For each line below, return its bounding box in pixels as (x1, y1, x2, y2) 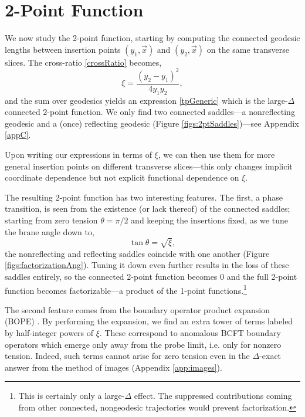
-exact (259, 350, 282, 362)
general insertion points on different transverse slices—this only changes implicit (5, 160, 293, 172)
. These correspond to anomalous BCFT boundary (99, 326, 281, 338)
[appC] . (5, 128, 31, 141)
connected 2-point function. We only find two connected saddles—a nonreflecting (5, 106, 295, 118)
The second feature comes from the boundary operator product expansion (5, 303, 270, 316)
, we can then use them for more (158, 148, 275, 161)
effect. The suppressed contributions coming (134, 389, 292, 402)
